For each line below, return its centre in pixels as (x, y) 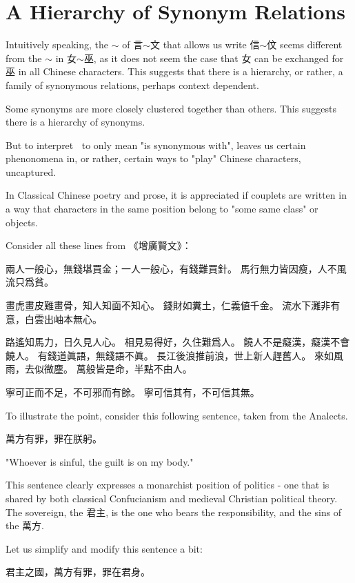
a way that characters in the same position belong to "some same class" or (162, 209)
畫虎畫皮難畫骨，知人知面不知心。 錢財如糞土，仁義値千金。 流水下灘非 (168, 305)
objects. (22, 222)
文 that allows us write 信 (205, 45)
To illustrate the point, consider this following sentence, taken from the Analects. (177, 415)
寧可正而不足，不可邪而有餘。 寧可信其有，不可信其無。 (133, 392)
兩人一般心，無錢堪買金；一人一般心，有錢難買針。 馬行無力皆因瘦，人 (166, 268)
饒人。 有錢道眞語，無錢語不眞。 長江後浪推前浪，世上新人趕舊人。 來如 (170, 355)
